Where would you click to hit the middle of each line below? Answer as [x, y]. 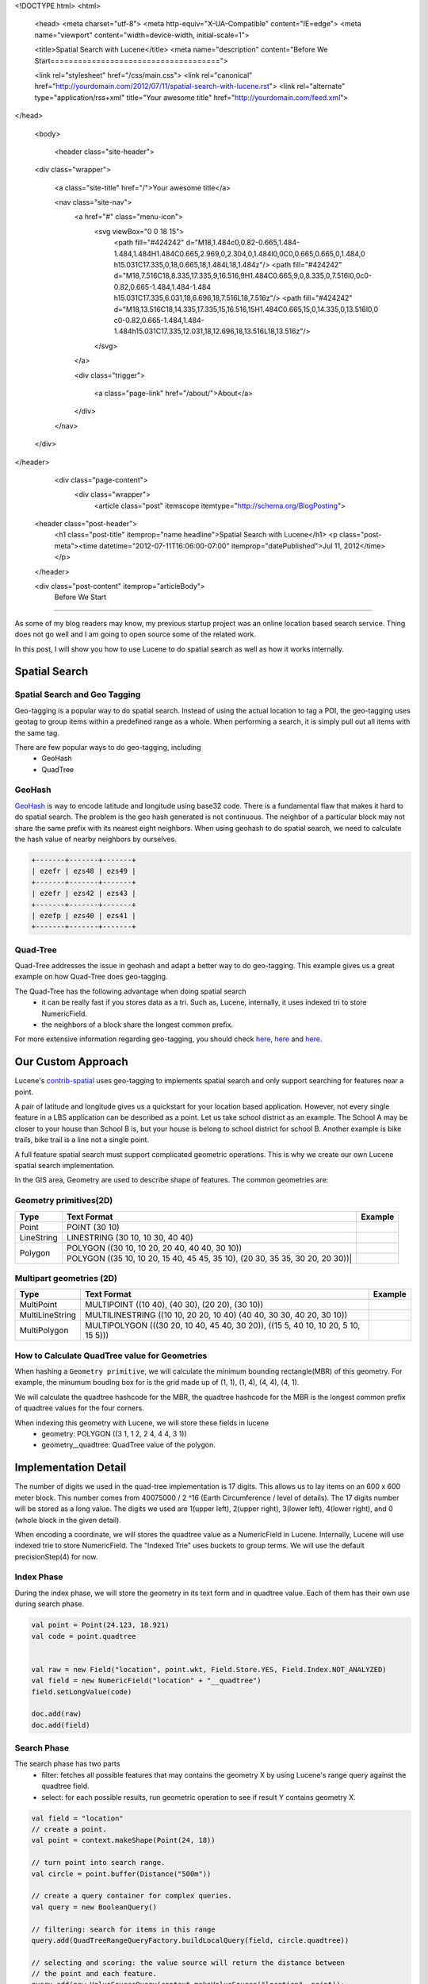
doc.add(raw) [57, 1714]
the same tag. [37, 732]
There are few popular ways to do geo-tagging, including [108, 747]
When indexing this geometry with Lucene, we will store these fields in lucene [142, 1423]
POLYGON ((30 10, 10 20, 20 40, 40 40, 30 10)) [154, 1248]
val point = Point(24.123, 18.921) [100, 1625]
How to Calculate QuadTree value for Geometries [111, 1355]
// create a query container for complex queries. [132, 1896]
